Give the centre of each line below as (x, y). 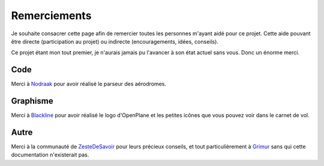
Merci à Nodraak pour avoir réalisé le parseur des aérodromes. (89, 84)
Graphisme (32, 101)
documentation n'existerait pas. (50, 155)
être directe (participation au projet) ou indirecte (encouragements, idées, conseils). (115, 41)
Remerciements (51, 16)
